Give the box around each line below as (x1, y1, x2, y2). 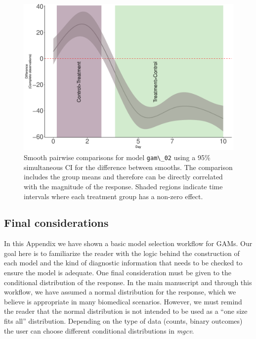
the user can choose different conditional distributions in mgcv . (4, 325, 194, 336)
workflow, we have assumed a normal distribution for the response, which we (4, 287, 236, 297)
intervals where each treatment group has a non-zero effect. (24, 191, 203, 201)
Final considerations (4, 215, 109, 230)
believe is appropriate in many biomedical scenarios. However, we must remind (4, 296, 242, 306)
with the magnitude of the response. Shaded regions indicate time (24, 181, 223, 191)
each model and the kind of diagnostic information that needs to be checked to (4, 257, 243, 268)
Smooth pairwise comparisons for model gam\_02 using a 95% (24, 152, 211, 163)
